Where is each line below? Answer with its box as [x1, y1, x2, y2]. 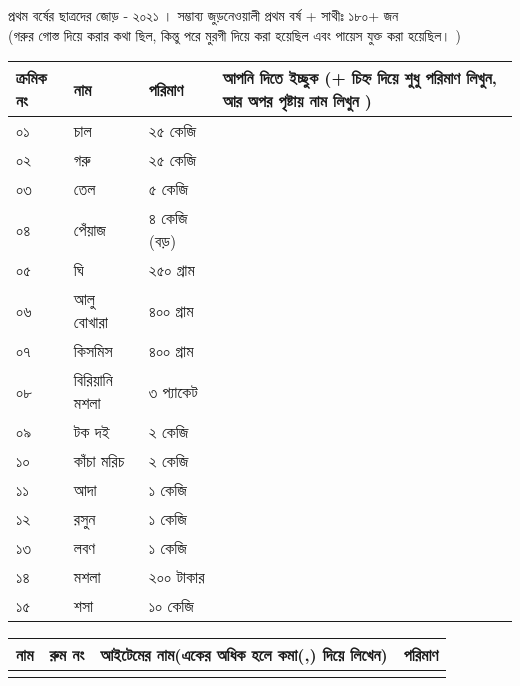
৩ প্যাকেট [148, 379, 198, 403]
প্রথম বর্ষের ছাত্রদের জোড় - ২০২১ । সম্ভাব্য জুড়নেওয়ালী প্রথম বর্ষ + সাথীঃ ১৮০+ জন [8, 5, 399, 25]
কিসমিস [73, 339, 113, 363]
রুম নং [49, 643, 85, 667]
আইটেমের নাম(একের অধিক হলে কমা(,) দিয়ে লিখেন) [100, 643, 388, 667]
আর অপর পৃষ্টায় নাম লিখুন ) [222, 89, 373, 113]
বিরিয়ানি [73, 368, 113, 392]
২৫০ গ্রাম [148, 258, 195, 282]
